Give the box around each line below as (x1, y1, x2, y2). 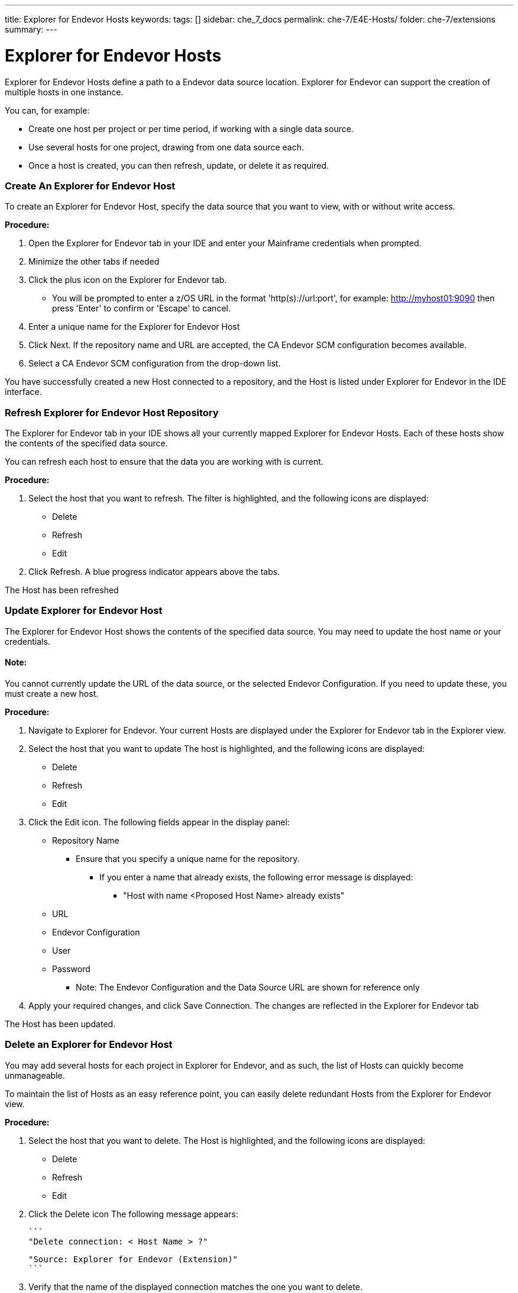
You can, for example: (5, 105, 90, 115)
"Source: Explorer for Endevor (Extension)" (28, 1254, 238, 1264)
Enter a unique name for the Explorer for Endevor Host (28, 321, 240, 332)
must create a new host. (5, 688, 99, 699)
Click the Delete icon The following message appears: (28, 1208, 238, 1219)
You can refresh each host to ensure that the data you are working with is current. (5, 456, 323, 467)
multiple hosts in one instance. (5, 86, 124, 97)
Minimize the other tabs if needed (28, 256, 160, 267)
